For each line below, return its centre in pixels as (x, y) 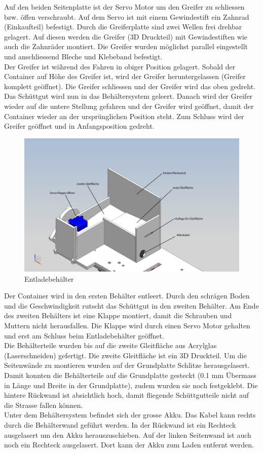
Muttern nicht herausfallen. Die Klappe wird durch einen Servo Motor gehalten (127, 326)
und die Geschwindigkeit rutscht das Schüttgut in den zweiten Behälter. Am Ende (131, 305)
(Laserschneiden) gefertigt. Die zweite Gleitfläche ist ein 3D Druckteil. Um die (125, 355)
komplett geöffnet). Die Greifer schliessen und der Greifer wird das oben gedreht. (130, 86)
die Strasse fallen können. (44, 405)
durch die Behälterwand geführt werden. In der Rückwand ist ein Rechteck (120, 424)
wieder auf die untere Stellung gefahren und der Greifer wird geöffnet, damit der (129, 106)
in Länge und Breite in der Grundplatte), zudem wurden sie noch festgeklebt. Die (131, 385)
